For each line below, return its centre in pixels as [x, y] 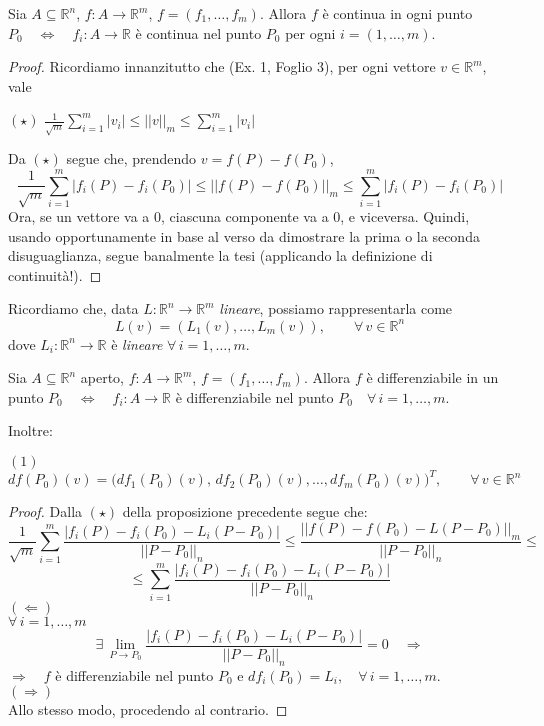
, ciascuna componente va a [244, 216]
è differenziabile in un [432, 377]
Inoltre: [30, 430]
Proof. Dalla [45, 511]
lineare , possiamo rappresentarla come [336, 308]
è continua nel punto [198, 32]
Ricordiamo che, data [73, 308]
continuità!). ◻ [55, 274]
